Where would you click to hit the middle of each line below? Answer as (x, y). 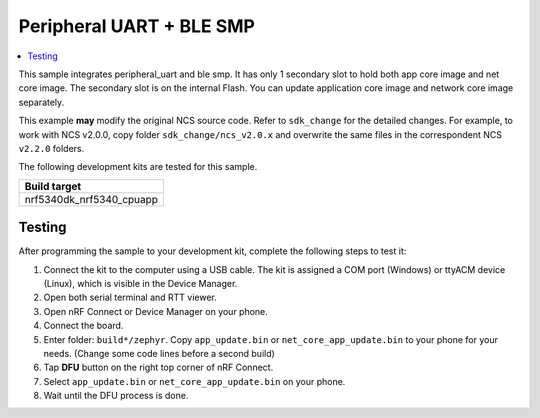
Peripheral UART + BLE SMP (136, 26)
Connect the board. (83, 326)
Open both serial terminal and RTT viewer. (130, 297)
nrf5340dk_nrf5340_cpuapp (91, 199)
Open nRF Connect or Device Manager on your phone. (156, 311)
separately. (41, 102)
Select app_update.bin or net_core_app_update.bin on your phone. (194, 381)
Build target (53, 186)
